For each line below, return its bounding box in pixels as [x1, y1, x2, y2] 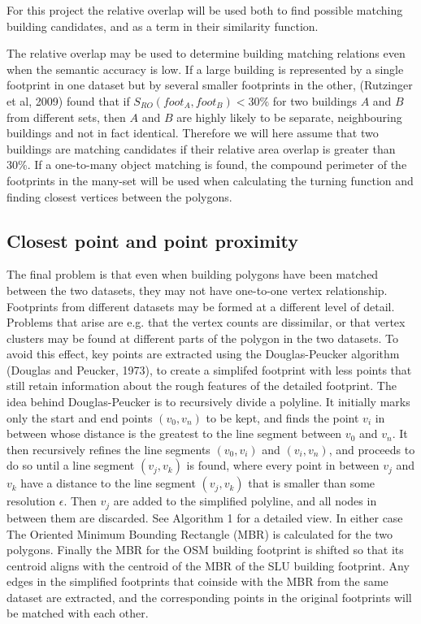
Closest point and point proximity [7, 227, 298, 253]
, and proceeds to [328, 440, 415, 457]
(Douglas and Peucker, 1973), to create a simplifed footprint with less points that [7, 361, 412, 378]
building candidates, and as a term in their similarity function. [7, 17, 319, 34]
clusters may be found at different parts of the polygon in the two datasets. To [7, 329, 398, 346]
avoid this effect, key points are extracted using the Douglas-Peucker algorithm [7, 345, 400, 362]
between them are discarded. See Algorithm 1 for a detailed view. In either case [7, 509, 403, 526]
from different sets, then [7, 108, 126, 125]
